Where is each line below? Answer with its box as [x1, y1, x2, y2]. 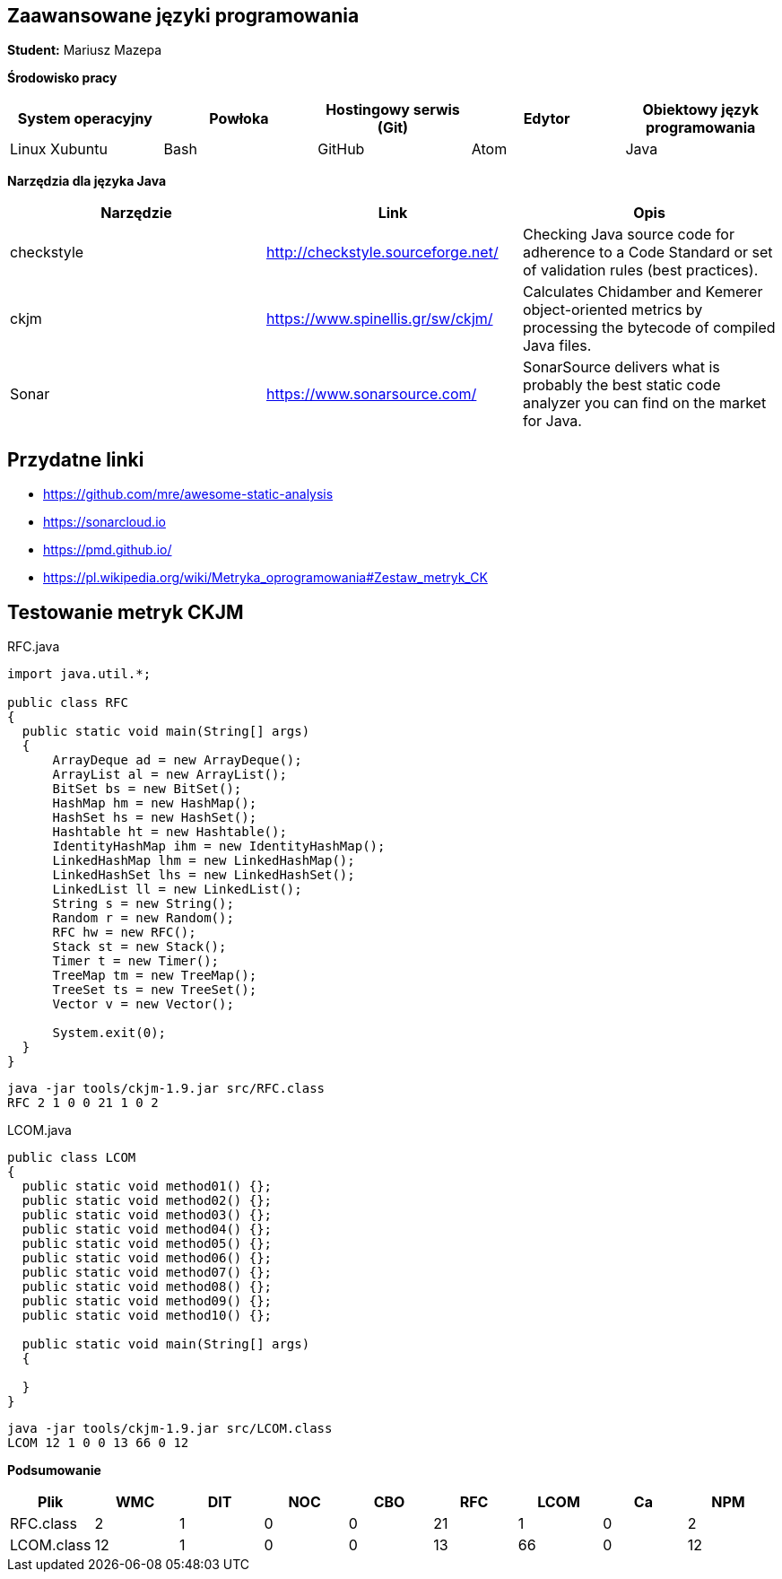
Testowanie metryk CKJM [7, 600, 244, 624]
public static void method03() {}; [22, 1208, 273, 1223]
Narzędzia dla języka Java [7, 173, 167, 189]
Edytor [523, 109, 570, 128]
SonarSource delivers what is [522, 358, 720, 377]
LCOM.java [7, 1122, 72, 1138]
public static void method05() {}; [22, 1236, 273, 1252]
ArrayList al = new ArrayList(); [52, 767, 287, 782]
